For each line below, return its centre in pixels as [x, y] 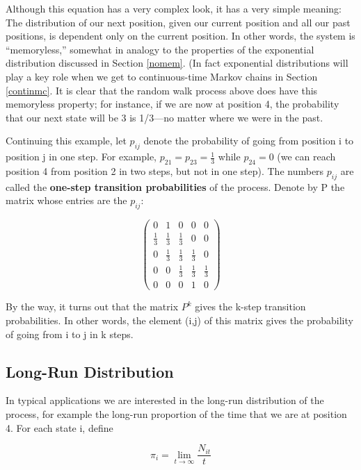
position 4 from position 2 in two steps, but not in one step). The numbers [165, 170]
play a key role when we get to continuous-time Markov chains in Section [162, 76]
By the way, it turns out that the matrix [92, 307]
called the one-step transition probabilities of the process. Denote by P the [175, 186]
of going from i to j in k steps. [70, 334]
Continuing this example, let [66, 141]
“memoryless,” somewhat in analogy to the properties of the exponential [160, 49]
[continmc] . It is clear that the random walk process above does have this [162, 90]
